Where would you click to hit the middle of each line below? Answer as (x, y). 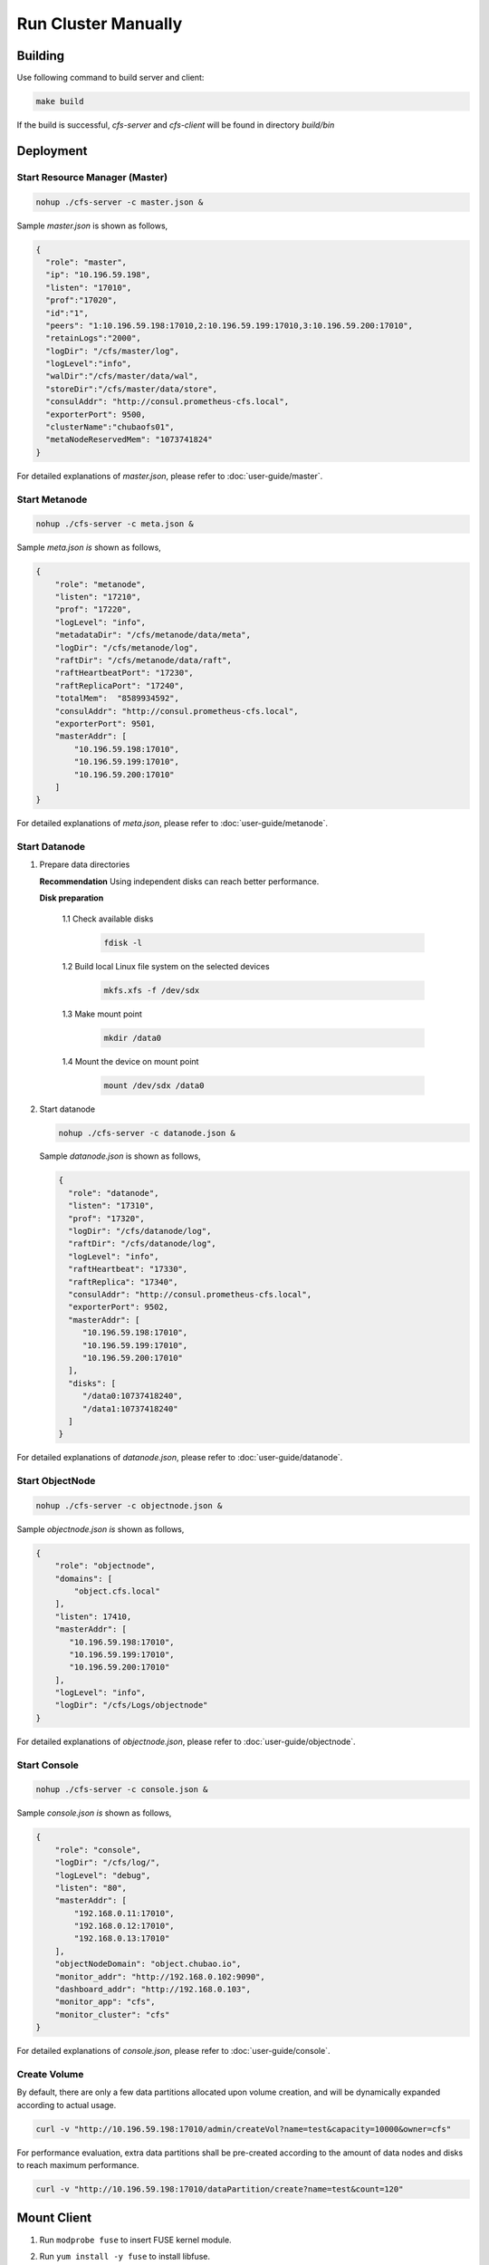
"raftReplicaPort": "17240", (120, 685)
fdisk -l (123, 943)
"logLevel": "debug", (103, 1875)
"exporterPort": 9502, (119, 1307)
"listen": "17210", (98, 597)
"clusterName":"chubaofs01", (110, 427)
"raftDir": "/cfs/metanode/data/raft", (144, 660)
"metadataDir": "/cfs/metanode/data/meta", (153, 635)
